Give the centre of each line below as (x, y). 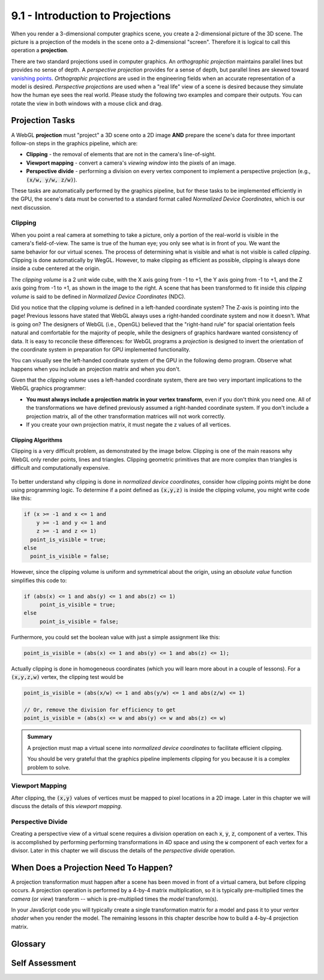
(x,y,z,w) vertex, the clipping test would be (67, 677)
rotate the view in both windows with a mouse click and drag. (87, 103)
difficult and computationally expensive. (61, 468)
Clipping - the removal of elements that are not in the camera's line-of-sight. (121, 154)
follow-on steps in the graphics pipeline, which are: (74, 143)
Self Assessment (43, 963)
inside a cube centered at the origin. (56, 269)
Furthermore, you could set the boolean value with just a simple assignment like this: (115, 637)
